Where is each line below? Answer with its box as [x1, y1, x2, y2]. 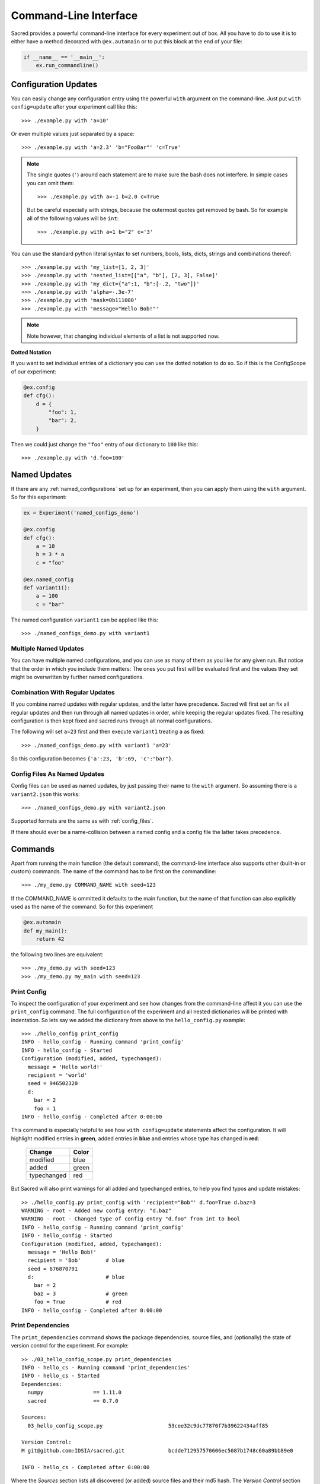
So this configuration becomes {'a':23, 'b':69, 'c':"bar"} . [11, 755, 174, 762]
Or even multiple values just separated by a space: [11, 130, 135, 137]
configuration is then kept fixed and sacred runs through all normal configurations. [11, 717, 213, 724]
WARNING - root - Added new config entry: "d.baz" [21, 1207, 172, 1214]
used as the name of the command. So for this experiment [11, 903, 153, 911]
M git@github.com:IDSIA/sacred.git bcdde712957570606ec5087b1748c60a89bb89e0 [21, 1447, 293, 1454]
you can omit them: [27, 179, 74, 186]
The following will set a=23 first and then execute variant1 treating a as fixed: [11, 728, 205, 735]
